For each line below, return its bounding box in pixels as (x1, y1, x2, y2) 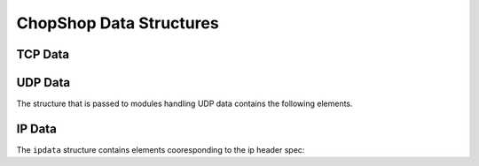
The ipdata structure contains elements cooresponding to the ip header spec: (16, 144, 305, 155)
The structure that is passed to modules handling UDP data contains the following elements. (16, 98, 354, 109)
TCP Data (16, 47, 70, 62)
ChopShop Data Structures (16, 13, 219, 33)
